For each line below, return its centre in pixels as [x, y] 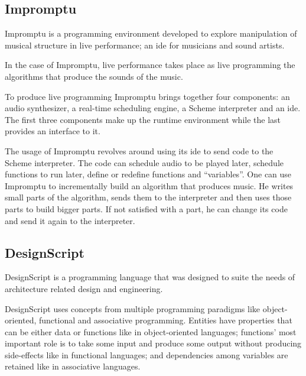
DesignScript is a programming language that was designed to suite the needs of [150, 277]
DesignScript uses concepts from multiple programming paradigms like [133, 308]
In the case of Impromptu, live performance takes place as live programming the [150, 65]
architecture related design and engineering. [84, 288]
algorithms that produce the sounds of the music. [94, 76]
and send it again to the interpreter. [70, 220]
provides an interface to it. [53, 131]
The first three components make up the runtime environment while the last [143, 119]
